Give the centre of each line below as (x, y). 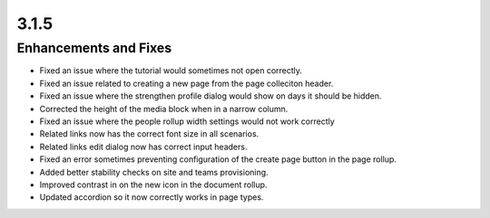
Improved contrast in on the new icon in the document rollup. (153, 185)
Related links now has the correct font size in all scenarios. (149, 134)
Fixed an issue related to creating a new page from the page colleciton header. (186, 83)
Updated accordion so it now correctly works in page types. (152, 197)
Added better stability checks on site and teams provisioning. (154, 172)
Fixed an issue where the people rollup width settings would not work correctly (187, 121)
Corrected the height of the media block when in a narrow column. (164, 109)
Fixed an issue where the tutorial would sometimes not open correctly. (171, 71)
